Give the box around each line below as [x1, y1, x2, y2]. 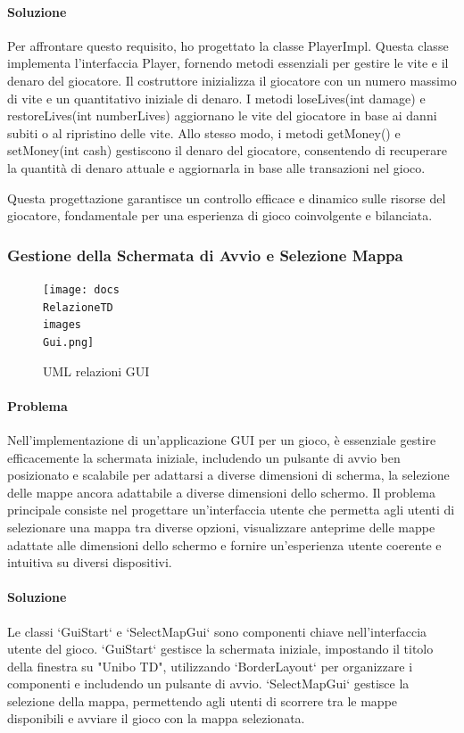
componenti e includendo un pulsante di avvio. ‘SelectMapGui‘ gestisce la [7, 674, 410, 693]
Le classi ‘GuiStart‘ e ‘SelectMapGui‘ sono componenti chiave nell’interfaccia [7, 622, 427, 640]
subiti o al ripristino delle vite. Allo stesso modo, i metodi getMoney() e [7, 123, 401, 142]
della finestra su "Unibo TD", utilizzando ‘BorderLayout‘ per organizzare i [7, 656, 413, 675]
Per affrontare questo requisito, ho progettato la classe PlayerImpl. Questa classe [7, 36, 449, 54]
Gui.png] [43, 335, 95, 349]
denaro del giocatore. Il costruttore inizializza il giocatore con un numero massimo [7, 70, 457, 89]
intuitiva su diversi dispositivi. [7, 553, 172, 572]
